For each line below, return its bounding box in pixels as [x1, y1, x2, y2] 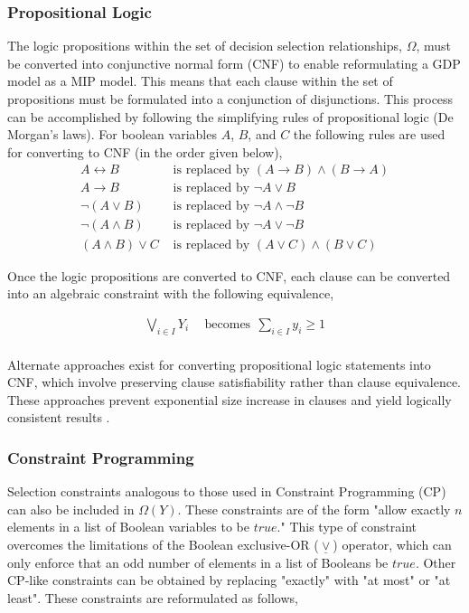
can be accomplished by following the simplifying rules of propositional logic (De [7, 107, 454, 126]
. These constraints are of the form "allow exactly [177, 499, 451, 518]
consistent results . [7, 408, 110, 427]
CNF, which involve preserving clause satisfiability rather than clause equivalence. [7, 373, 462, 391]
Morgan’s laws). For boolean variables [7, 125, 217, 144]
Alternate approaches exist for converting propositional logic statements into [7, 354, 431, 373]
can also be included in [7, 499, 135, 518]
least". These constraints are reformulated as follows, [7, 588, 298, 607]
